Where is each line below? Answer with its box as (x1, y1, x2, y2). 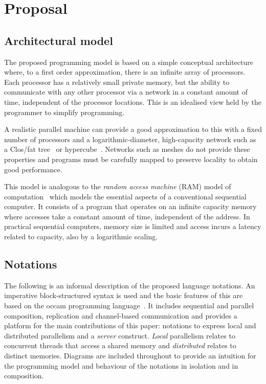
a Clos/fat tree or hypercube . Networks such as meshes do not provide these (4, 144, 250, 154)
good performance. (4, 164, 62, 174)
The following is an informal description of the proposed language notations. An (4, 280, 255, 290)
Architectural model (4, 32, 113, 48)
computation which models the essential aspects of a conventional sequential (4, 191, 247, 201)
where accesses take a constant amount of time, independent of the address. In (4, 211, 250, 221)
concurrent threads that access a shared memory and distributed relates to (4, 340, 236, 351)
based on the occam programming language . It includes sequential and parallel (4, 300, 254, 311)
